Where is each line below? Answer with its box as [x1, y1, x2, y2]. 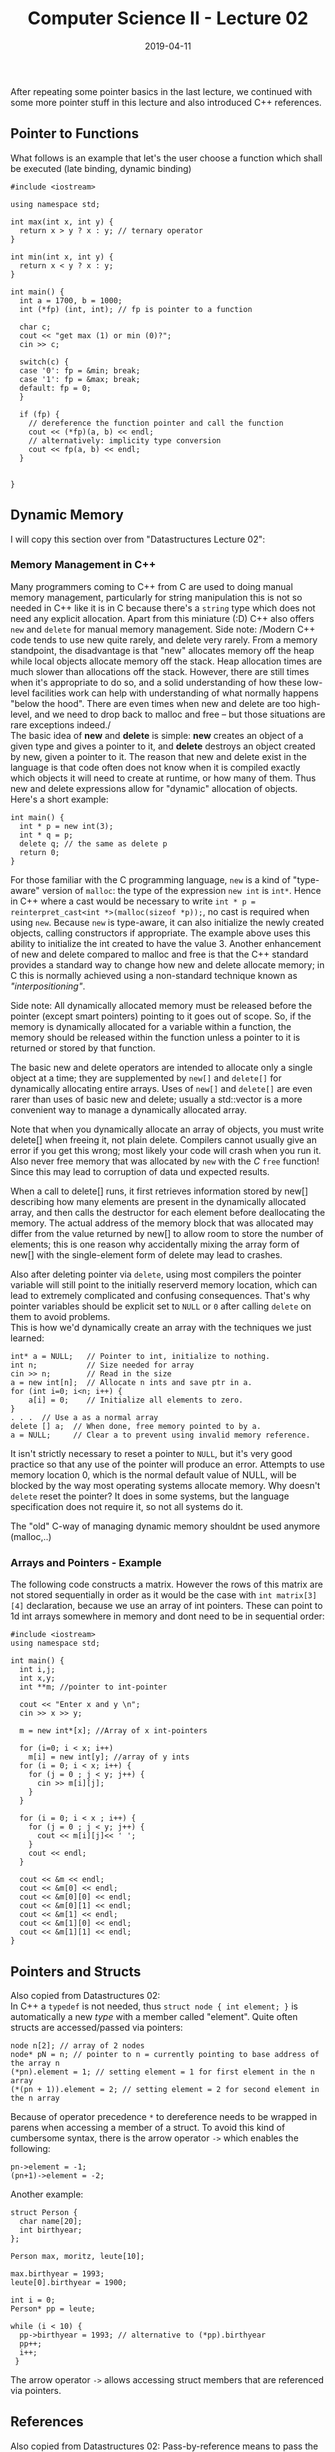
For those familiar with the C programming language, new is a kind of [10, 873, 291, 886]
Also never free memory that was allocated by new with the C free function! [10, 1155, 320, 1167]
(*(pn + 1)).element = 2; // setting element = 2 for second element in [10, 2084, 320, 2094]
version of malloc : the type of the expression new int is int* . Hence [41, 884, 322, 896]
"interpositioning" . [10, 980, 86, 992]
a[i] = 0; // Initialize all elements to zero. [28, 1395, 244, 1405]
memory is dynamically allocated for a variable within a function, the [10, 1020, 292, 1032]
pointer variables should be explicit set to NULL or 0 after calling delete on [10, 1300, 312, 1312]
